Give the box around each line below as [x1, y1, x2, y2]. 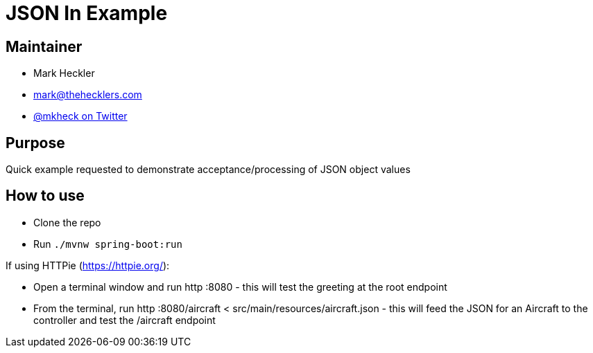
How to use [6, 187, 85, 205]
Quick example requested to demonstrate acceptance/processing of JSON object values [6, 163, 411, 176]
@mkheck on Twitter [33, 110, 128, 123]
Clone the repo [33, 216, 101, 228]
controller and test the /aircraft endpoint [33, 314, 216, 326]
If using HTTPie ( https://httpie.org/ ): [6, 259, 170, 271]
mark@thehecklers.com [33, 89, 142, 101]
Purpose [6, 134, 65, 152]
